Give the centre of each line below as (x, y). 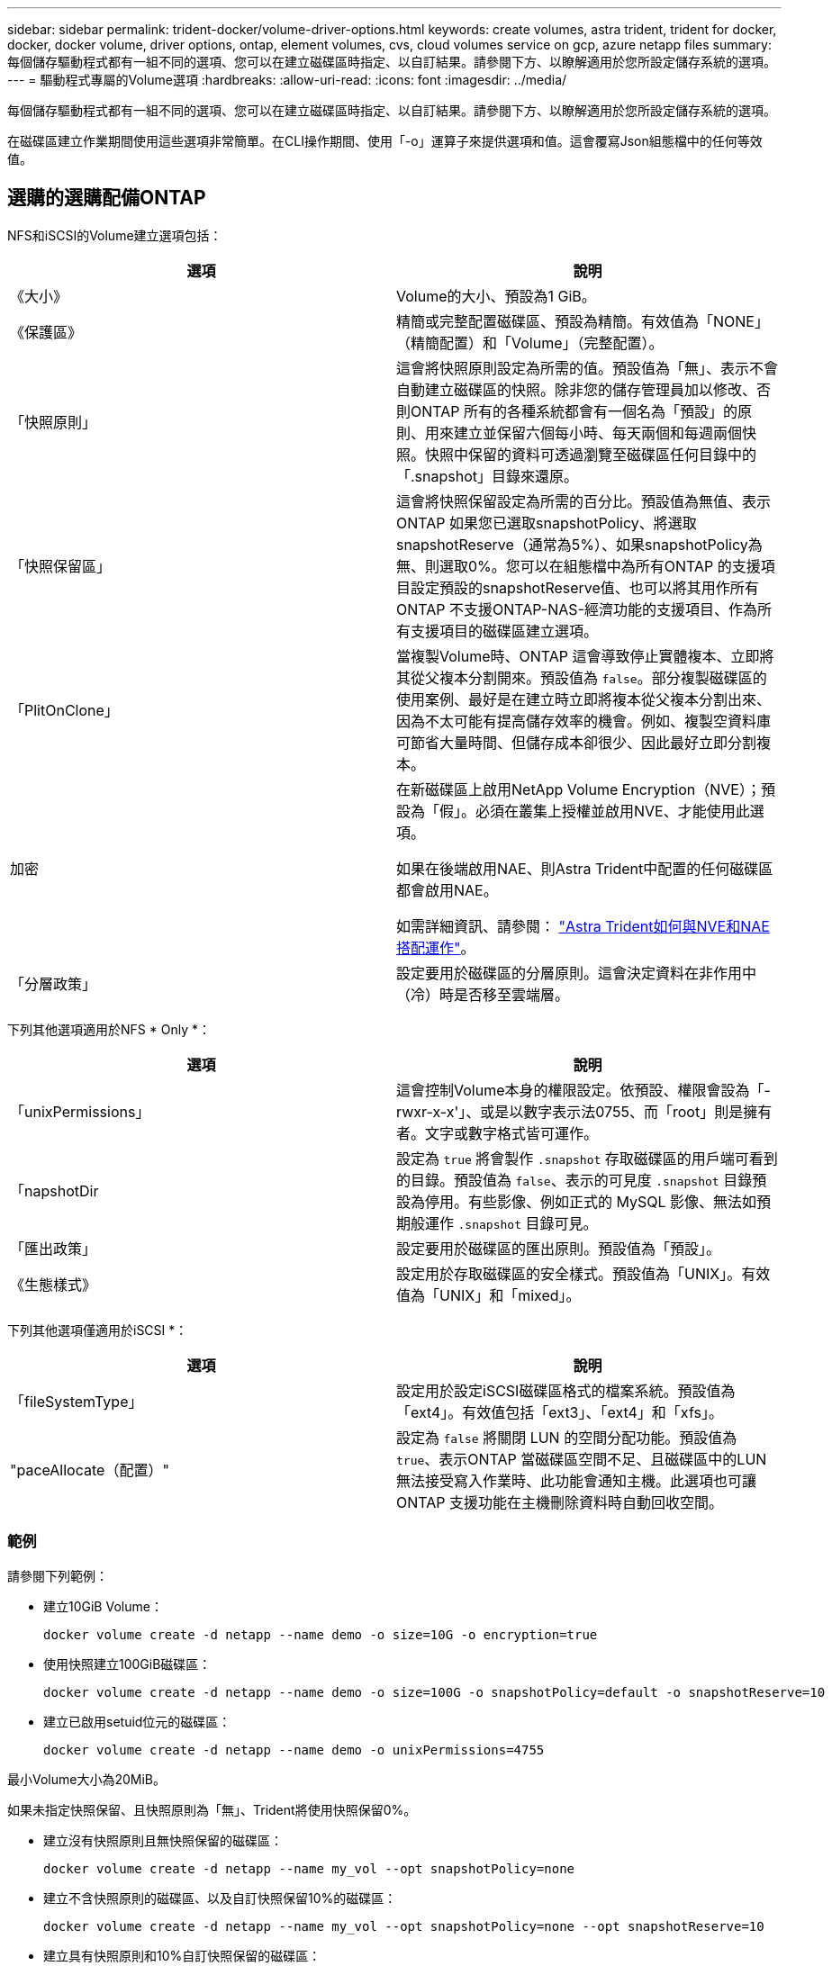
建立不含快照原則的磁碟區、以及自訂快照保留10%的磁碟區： (220, 1898)
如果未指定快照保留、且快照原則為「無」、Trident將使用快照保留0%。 (212, 1809)
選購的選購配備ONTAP (107, 198)
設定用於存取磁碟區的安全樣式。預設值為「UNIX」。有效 (583, 1273)
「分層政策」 (54, 983)
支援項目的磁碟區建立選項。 (505, 631)
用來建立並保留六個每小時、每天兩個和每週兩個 (584, 433)
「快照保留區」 (61, 566)
